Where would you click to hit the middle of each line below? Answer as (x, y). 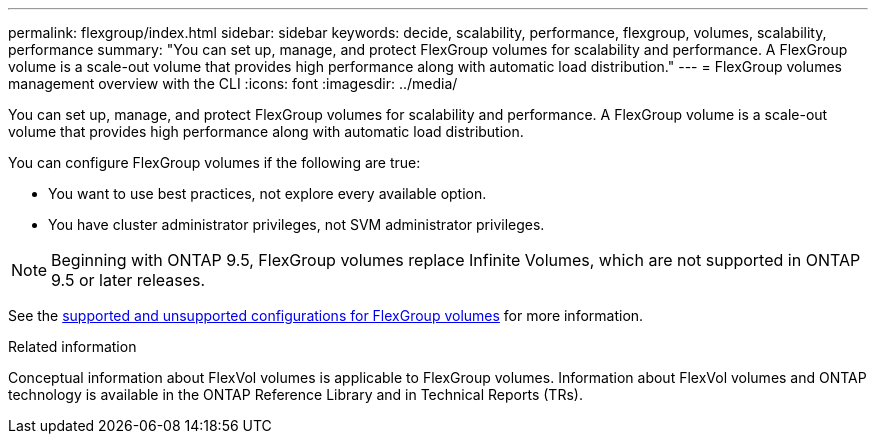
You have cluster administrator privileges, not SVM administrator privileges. (296, 224)
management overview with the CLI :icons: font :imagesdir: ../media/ (233, 83)
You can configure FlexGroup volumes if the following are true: (214, 162)
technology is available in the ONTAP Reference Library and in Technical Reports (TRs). (295, 394)
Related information (72, 346)
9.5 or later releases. (128, 280)
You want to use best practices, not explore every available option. (267, 193)
